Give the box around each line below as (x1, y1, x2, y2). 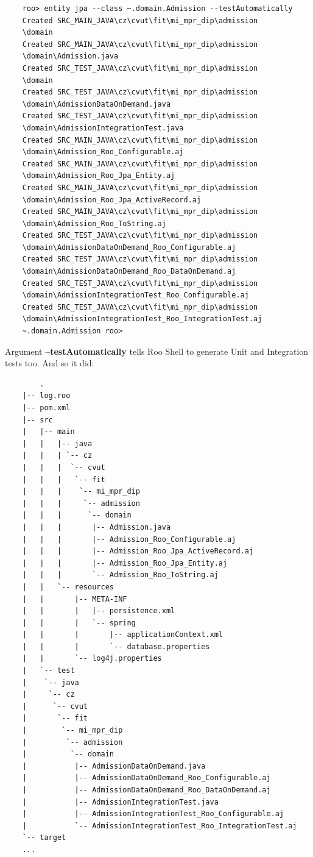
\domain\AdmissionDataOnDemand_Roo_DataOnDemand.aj (22, 267, 236, 276)
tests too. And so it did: (5, 357, 94, 369)
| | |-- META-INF (22, 594, 127, 603)
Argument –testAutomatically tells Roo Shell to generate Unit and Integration (5, 344, 309, 357)
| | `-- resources (22, 582, 114, 591)
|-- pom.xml (22, 404, 71, 412)
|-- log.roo (22, 391, 71, 400)
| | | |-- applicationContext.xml (22, 630, 223, 639)
